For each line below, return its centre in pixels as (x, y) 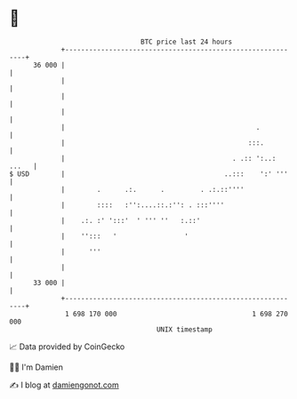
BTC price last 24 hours (187, 42)
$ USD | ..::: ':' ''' (149, 174)
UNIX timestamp (185, 329)
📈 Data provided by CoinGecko (67, 347)
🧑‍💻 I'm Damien (36, 367)
